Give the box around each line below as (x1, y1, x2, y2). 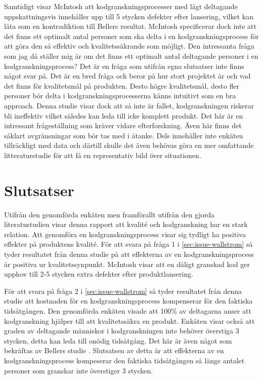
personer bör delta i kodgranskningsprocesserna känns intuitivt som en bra (4, 90, 236, 101)
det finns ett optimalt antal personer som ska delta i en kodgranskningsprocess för (4, 30, 259, 41)
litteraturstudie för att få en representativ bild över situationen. (4, 149, 201, 160)
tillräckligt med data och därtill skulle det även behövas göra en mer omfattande (4, 140, 254, 150)
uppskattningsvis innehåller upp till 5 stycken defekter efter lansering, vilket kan (4, 11, 253, 21)
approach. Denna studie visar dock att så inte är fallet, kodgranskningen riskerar (4, 100, 254, 110)
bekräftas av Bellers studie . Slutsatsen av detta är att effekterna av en (4, 345, 224, 356)
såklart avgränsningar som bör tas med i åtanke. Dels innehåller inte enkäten (4, 130, 243, 140)
